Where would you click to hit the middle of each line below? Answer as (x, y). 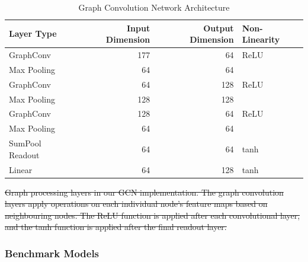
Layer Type (33, 33)
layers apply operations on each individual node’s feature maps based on (136, 204)
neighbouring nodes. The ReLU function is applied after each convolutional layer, (153, 215)
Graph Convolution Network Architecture (154, 7)
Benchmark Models (52, 253)
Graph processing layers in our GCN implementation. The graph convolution (144, 192)
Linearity (261, 39)
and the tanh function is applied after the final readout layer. (116, 227)
